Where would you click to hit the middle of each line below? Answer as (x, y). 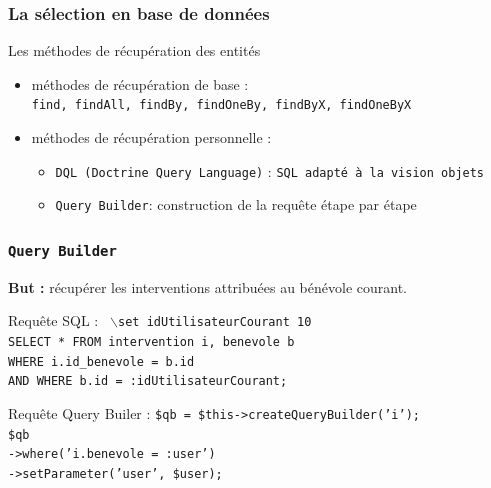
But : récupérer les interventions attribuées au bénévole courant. (207, 286)
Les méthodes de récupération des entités (134, 50)
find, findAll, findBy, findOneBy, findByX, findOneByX (221, 105)
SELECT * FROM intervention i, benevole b (151, 342)
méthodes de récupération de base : (140, 83)
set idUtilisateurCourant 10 (215, 322)
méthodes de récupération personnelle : (151, 137)
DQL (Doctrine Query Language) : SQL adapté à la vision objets (270, 170)
